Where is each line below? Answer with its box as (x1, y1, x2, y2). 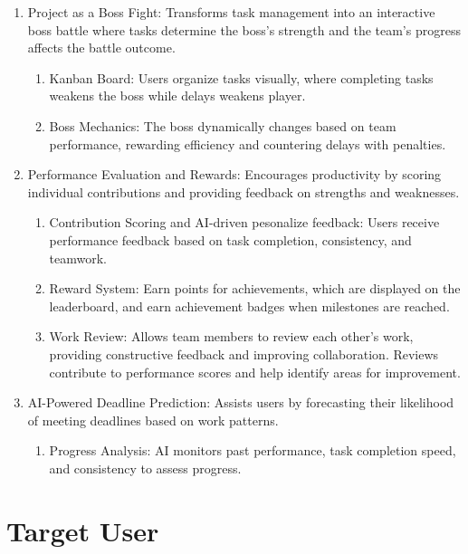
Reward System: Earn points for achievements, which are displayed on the (49, 279, 461, 298)
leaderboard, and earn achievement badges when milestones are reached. (49, 296, 450, 315)
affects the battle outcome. (27, 38, 176, 57)
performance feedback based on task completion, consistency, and (49, 230, 412, 249)
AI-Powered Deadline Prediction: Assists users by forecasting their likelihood (27, 393, 454, 412)
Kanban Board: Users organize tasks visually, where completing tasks (49, 68, 434, 87)
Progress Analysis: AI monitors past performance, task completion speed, (49, 441, 456, 460)
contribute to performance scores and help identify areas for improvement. (49, 362, 461, 381)
